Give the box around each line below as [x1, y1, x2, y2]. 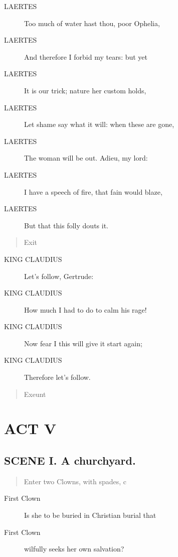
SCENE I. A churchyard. [4, 453, 136, 468]
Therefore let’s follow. [24, 372, 91, 382]
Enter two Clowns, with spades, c [24, 476, 127, 486]
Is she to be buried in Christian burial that [24, 510, 156, 520]
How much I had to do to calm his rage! [24, 304, 147, 315]
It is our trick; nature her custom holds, [24, 85, 146, 95]
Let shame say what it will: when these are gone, [24, 119, 174, 129]
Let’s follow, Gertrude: [24, 270, 94, 281]
